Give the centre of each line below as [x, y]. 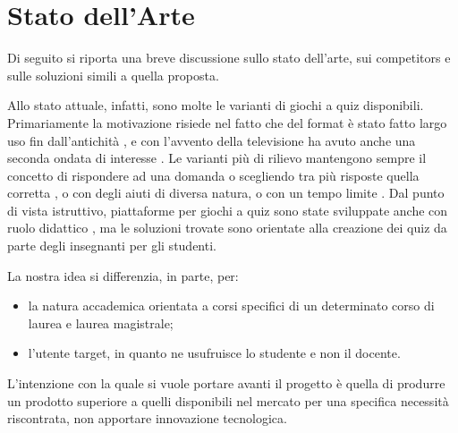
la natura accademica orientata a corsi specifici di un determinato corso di [231, 306]
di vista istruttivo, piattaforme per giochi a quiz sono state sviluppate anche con [228, 210]
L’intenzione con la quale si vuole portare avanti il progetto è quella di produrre [226, 383]
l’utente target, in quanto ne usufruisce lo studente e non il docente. [214, 353]
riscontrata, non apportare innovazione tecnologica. [147, 418]
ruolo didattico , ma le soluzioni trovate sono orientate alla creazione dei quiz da [227, 228]
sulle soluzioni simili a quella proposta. [113, 75]
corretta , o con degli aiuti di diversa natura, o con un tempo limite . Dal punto [226, 193]
